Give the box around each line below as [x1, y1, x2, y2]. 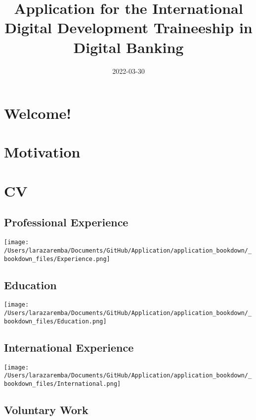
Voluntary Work [4, 402, 88, 417]
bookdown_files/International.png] [4, 380, 121, 387]
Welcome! [4, 103, 72, 123]
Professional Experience [4, 214, 128, 230]
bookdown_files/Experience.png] [4, 255, 110, 262]
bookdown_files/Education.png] [4, 317, 107, 325]
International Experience [4, 339, 134, 355]
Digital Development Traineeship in [4, 17, 253, 38]
